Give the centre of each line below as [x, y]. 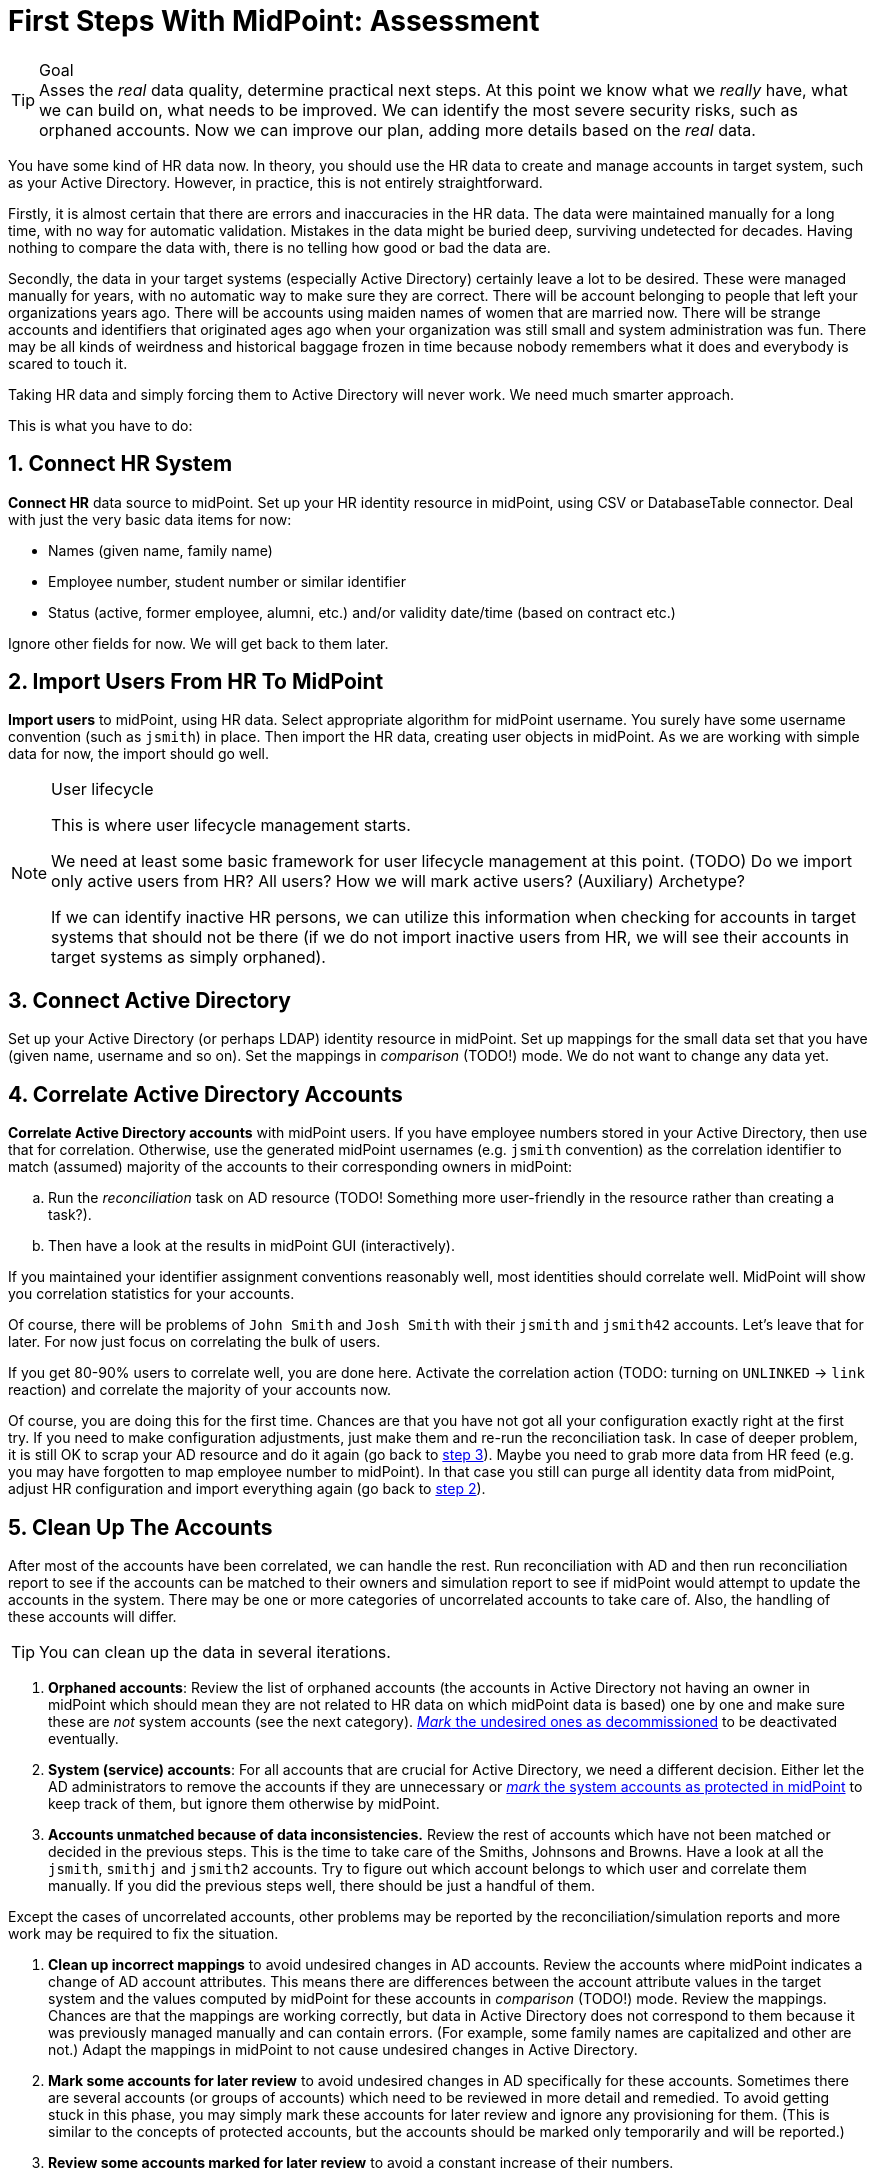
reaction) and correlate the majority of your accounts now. [200, 1390]
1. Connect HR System [120, 464]
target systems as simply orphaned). [188, 957]
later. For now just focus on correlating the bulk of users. [194, 1342]
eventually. [83, 1738]
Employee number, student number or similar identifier [227, 581]
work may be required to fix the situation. [143, 1933]
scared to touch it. [68, 363]
